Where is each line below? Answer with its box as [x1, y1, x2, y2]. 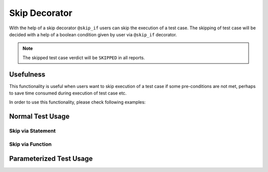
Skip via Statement [9, 127, 56, 134]
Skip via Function [9, 141, 52, 148]
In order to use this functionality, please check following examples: [9, 99, 146, 105]
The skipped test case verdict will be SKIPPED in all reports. [22, 55, 145, 61]
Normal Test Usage [9, 112, 70, 121]
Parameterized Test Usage [9, 155, 93, 163]
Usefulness [9, 70, 46, 79]
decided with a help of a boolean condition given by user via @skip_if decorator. [9, 31, 177, 37]
